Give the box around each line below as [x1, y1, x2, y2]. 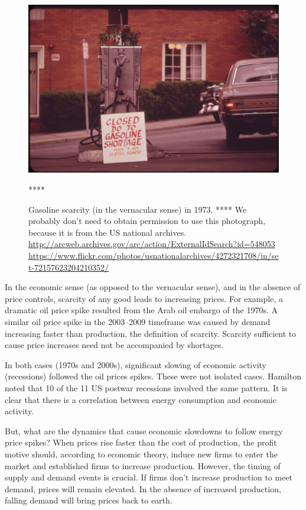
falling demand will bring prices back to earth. [5, 494, 172, 506]
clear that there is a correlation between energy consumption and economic [5, 393, 276, 405]
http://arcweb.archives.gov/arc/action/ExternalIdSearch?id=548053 [28, 238, 275, 250]
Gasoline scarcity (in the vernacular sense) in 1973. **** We [28, 203, 247, 215]
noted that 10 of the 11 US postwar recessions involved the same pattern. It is [5, 381, 288, 394]
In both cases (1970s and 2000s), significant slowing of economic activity [5, 358, 266, 371]
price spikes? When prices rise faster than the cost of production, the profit [5, 436, 277, 449]
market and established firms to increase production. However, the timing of [5, 459, 281, 472]
